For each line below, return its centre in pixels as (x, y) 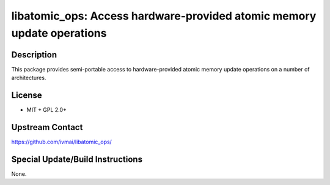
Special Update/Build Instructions (77, 159)
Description (34, 55)
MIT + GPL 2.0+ (47, 110)
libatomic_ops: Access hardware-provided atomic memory (164, 16)
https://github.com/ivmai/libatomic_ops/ (62, 142)
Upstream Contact (47, 127)
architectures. (29, 78)
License (27, 96)
